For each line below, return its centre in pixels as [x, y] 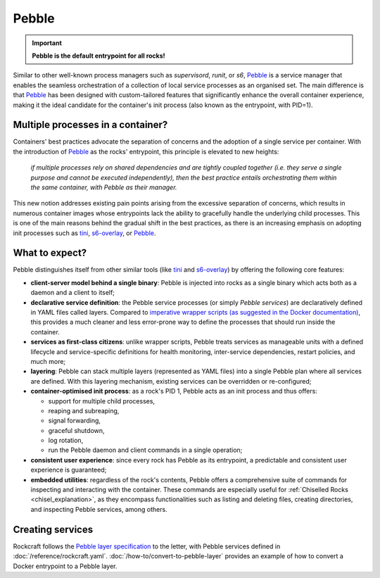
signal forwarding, [75, 421]
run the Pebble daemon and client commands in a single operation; [145, 450]
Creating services [53, 529]
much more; [48, 361]
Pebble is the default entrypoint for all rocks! [99, 56]
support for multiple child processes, [101, 401]
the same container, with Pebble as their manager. [104, 187]
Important [47, 43]
